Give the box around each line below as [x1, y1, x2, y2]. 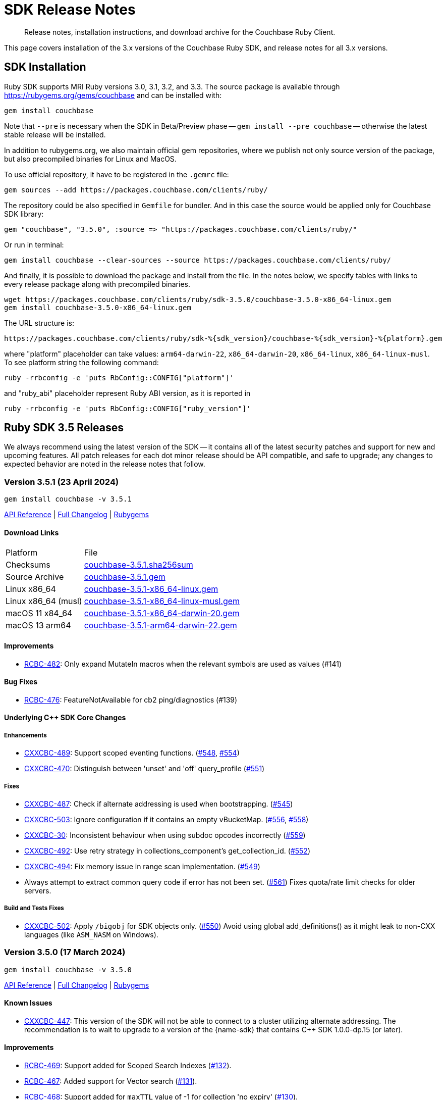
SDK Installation [4, 61, 86, 74]
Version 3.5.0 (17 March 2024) [4, 947, 126, 958]
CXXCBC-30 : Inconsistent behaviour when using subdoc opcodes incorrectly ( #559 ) [24, 831, 306, 840]
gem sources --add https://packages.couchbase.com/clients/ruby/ [4, 185, 268, 194]
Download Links [4, 528, 59, 537]
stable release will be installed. [4, 130, 106, 139]
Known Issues [4, 998, 52, 1008]
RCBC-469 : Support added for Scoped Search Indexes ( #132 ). [24, 1061, 232, 1070]
